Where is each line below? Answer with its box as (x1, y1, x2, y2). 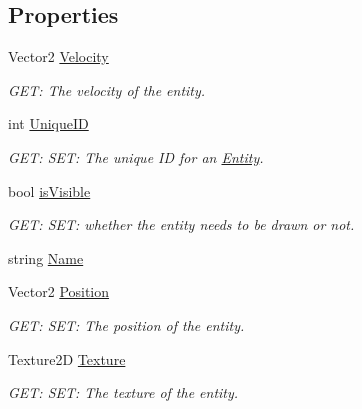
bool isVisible (8, 180, 91, 201)
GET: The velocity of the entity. (8, 79, 206, 100)
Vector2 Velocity (8, 46, 109, 67)
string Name (8, 247, 84, 268)
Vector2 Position (8, 281, 110, 302)
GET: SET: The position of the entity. (8, 314, 245, 335)
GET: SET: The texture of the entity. (8, 382, 239, 403)
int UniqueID (8, 113, 89, 134)
